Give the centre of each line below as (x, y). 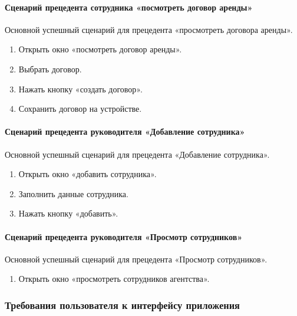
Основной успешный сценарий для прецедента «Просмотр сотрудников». (136, 259)
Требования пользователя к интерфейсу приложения (122, 305)
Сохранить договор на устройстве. (80, 109)
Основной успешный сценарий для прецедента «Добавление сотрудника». (137, 154)
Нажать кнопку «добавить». (68, 213)
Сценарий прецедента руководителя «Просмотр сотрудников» (124, 236)
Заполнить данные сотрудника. (73, 193)
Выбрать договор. (50, 69)
